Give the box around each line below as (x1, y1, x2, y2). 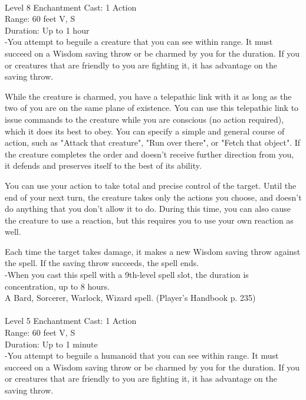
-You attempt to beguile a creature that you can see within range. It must (5, 35, 273, 48)
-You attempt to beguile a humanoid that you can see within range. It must (5, 349, 279, 362)
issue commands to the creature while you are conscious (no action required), (5, 113, 284, 125)
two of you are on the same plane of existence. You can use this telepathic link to (5, 101, 299, 114)
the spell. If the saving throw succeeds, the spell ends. (5, 257, 199, 269)
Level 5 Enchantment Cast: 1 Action (5, 314, 137, 327)
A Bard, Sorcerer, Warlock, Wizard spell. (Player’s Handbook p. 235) (5, 291, 256, 304)
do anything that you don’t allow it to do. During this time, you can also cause (5, 202, 291, 215)
